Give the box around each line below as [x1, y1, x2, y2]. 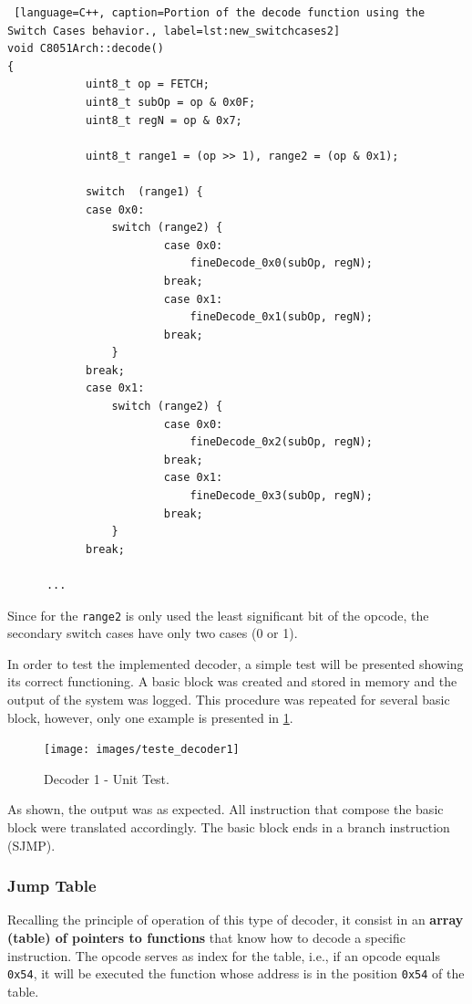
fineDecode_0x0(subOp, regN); [190, 256, 373, 270]
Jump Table [7, 874, 97, 897]
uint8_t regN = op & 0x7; [85, 113, 242, 127]
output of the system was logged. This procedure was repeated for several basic [7, 690, 450, 709]
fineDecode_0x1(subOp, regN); [190, 310, 373, 324]
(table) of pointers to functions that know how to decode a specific [7, 928, 405, 947]
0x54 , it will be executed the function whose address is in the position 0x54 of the [7, 964, 465, 983]
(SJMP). [7, 835, 56, 854]
